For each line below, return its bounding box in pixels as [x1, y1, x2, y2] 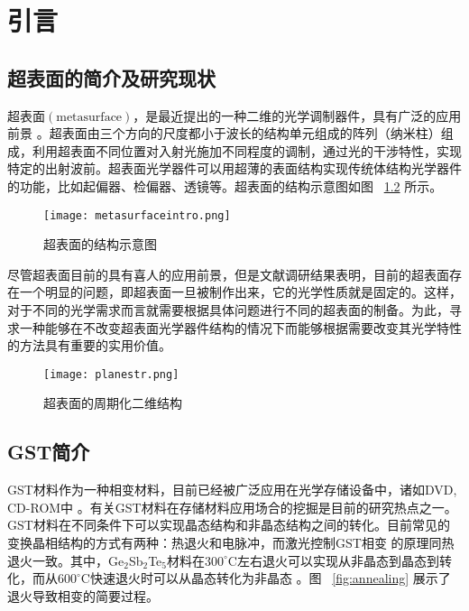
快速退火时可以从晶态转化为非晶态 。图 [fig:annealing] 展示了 [89, 569, 451, 588]
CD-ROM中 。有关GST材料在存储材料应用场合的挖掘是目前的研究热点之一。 [7, 497, 457, 516]
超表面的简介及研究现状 [7, 63, 216, 91]
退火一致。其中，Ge [7, 551, 124, 569]
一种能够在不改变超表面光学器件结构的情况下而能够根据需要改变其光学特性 [19, 318, 462, 337]
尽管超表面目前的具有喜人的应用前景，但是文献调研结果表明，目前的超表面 [7, 264, 449, 283]
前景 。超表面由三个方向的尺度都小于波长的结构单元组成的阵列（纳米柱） [7, 124, 441, 143]
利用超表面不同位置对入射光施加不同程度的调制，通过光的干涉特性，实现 [32, 141, 462, 160]
